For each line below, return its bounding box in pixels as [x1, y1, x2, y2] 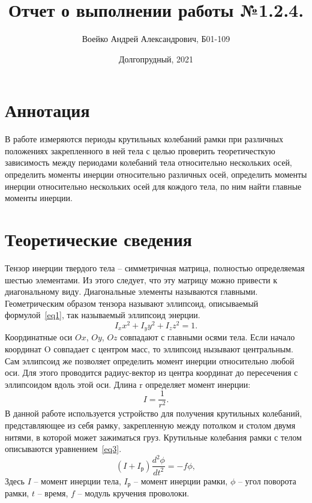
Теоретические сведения [5, 227, 192, 251]
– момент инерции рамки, [134, 474, 228, 487]
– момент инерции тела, [34, 474, 121, 487]
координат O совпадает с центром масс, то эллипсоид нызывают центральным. [5, 343, 293, 355]
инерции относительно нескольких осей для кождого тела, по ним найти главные [5, 179, 302, 192]
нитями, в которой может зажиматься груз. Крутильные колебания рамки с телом [5, 430, 302, 443]
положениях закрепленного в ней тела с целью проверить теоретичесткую [5, 144, 275, 157]
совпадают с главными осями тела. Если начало [120, 331, 295, 343]
